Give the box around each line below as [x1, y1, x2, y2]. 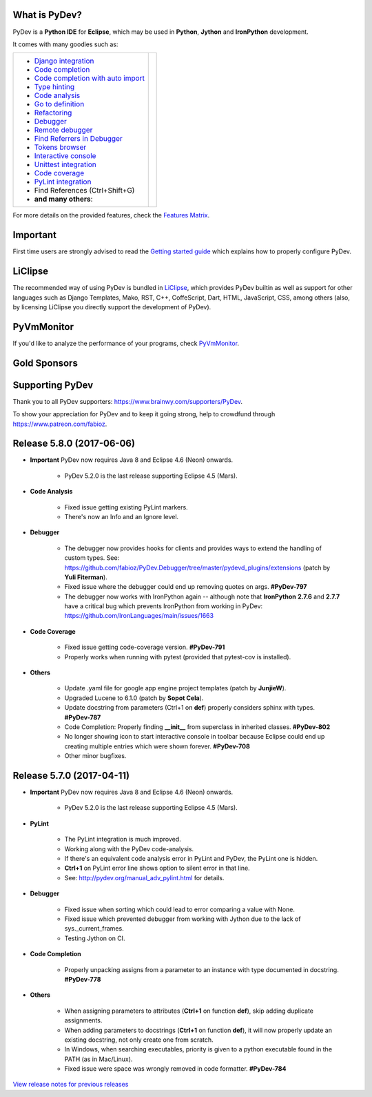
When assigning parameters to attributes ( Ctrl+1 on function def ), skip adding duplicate [64, 1007, 313, 1015]
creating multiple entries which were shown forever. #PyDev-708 [64, 742, 251, 750]
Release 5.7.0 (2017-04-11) [12, 770, 130, 782]
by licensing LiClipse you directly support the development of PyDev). [12, 302, 211, 311]
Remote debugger [34, 125, 93, 135]
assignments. [64, 1016, 103, 1025]
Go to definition [34, 99, 85, 109]
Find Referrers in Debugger [34, 134, 123, 144]
